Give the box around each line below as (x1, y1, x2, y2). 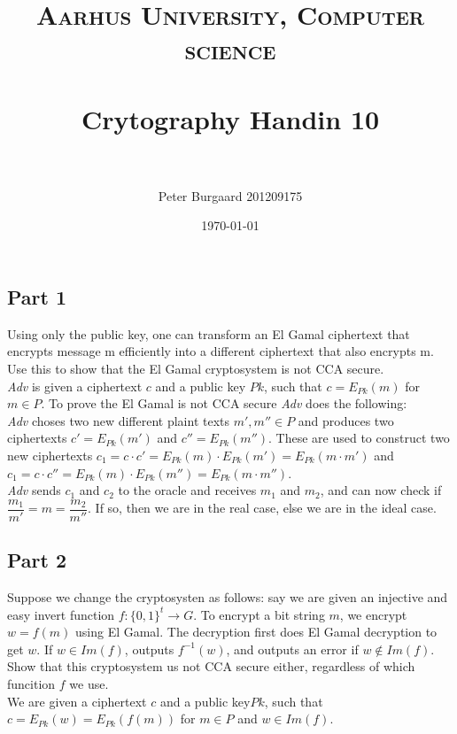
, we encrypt (339, 605, 407, 623)
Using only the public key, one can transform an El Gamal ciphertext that (7, 324, 410, 343)
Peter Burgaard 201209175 (158, 186, 303, 205)
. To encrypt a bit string (193, 605, 325, 623)
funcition (7, 675, 56, 693)
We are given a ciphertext (7, 692, 147, 710)
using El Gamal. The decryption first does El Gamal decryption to (74, 622, 438, 641)
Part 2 (7, 546, 67, 574)
